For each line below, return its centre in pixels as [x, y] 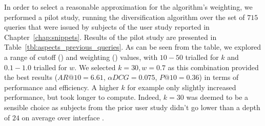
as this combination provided [213, 67]
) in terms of [219, 77]
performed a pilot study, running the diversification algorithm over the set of [125, 17]
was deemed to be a [217, 97]
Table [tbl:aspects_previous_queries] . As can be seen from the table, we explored [133, 47]
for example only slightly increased [182, 87]
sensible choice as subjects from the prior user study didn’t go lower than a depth [132, 107]
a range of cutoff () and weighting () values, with [81, 57]
